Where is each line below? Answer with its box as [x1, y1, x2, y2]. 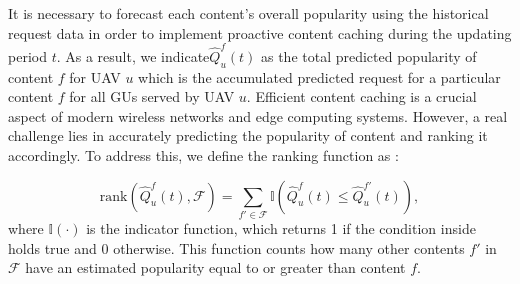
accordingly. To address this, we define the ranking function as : [8, 145, 399, 166]
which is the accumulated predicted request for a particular [138, 66, 501, 87]
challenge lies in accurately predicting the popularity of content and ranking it [8, 125, 488, 146]
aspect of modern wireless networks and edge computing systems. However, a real [8, 105, 508, 126]
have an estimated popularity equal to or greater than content [25, 257, 406, 278]
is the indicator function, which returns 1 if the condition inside [86, 218, 476, 238]
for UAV [69, 66, 121, 87]
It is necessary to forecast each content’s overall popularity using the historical [8, 3, 489, 23]
